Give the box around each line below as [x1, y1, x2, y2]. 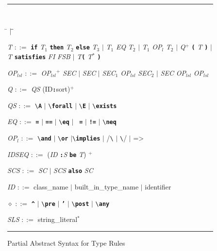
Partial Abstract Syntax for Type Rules [7, 237, 125, 248]
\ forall [48, 102, 73, 110]
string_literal [37, 214, 78, 224]
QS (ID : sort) [31, 84, 70, 94]
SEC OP [160, 67, 186, 78]
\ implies [72, 135, 100, 142]
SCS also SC [53, 165, 93, 175]
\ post [71, 200, 89, 207]
